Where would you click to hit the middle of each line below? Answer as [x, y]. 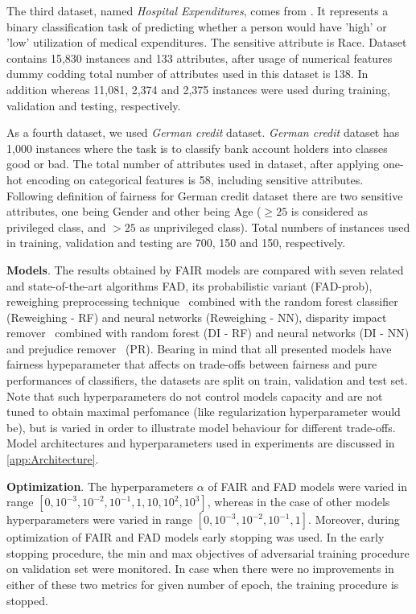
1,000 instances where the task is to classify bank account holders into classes [197, 148]
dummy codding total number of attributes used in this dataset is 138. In [187, 74]
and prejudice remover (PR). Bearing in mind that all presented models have [199, 348]
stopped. [27, 600]
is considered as [329, 211]
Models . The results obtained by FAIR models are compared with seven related [205, 269]
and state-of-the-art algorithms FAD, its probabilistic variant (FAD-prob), [189, 285]
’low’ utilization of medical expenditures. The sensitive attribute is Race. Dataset [207, 42]
